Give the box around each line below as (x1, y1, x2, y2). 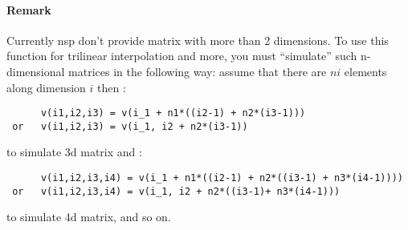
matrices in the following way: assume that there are (68, 63, 327, 79)
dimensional (6, 63, 65, 79)
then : (97, 79, 126, 95)
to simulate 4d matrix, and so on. (6, 208, 171, 225)
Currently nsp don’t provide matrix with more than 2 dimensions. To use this (6, 31, 389, 48)
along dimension (6, 79, 86, 95)
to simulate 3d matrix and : (6, 143, 142, 160)
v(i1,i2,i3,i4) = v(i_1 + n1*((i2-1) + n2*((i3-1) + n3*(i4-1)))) (40, 172, 403, 184)
